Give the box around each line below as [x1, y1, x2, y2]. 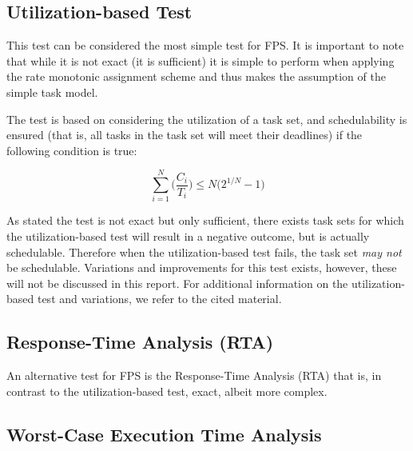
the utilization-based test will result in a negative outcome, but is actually [6, 228, 370, 245]
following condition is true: [6, 142, 137, 158]
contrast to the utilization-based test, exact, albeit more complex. [6, 382, 328, 399]
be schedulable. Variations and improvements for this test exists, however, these [6, 259, 397, 276]
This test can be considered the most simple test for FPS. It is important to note [6, 37, 404, 54]
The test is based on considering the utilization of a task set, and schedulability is [6, 110, 407, 127]
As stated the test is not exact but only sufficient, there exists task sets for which [6, 212, 404, 229]
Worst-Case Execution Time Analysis [6, 421, 322, 446]
